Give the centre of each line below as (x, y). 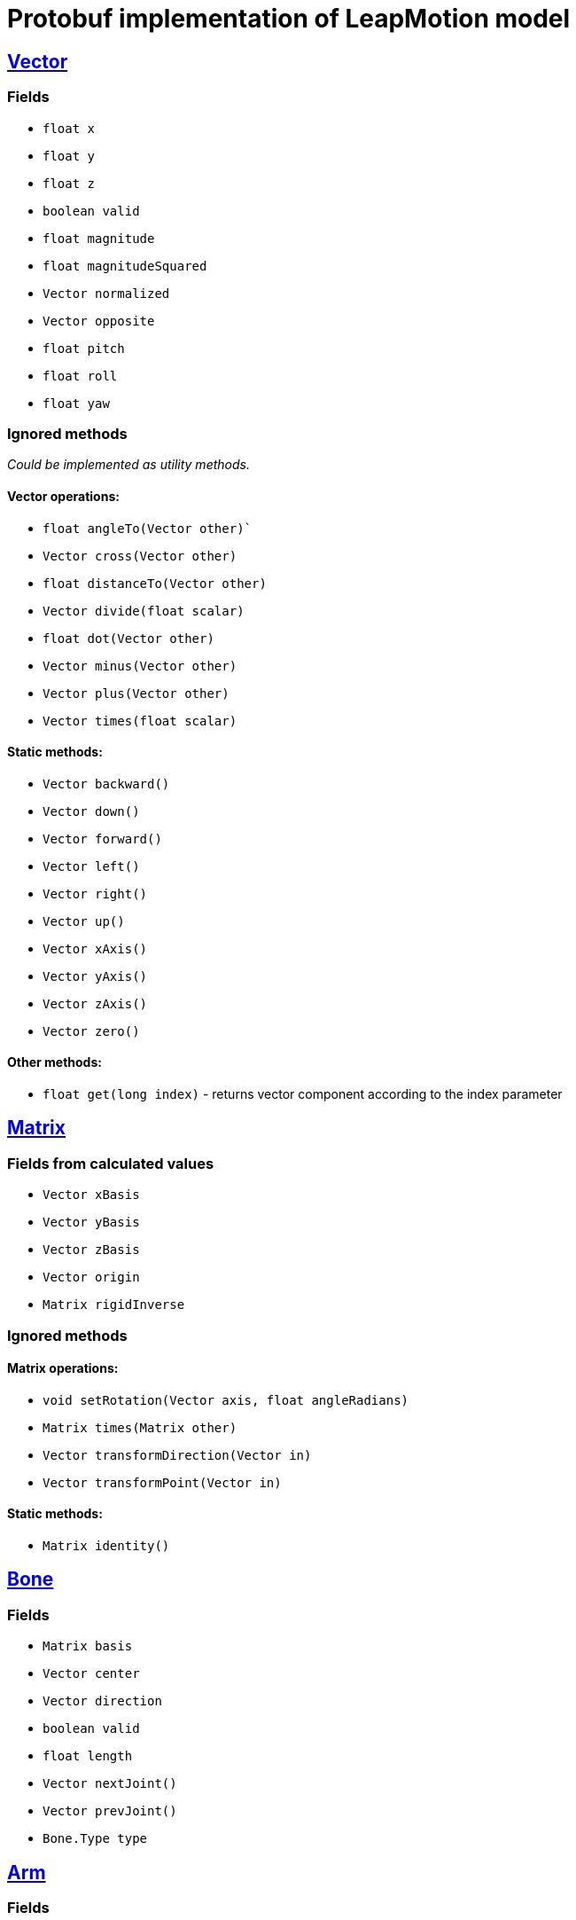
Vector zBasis (91, 1250)
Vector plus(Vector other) (136, 693)
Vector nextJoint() (110, 1784)
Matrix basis (88, 1646)
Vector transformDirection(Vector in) (177, 1455)
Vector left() (91, 866)
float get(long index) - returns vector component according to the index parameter (303, 1093)
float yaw (76, 403)
